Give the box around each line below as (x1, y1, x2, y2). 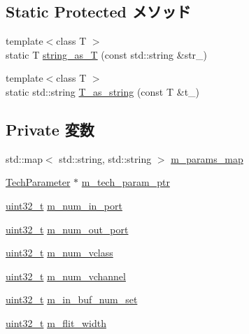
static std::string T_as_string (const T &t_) (6, 84, 200, 99)
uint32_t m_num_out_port (6, 222, 129, 236)
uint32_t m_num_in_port (6, 198, 122, 212)
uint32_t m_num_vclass (6, 245, 113, 260)
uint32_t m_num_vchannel (6, 268, 126, 283)
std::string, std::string (59, 151, 152, 166)
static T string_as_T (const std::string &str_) (6, 47, 208, 61)
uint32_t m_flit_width (6, 315, 106, 330)
